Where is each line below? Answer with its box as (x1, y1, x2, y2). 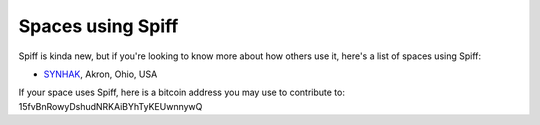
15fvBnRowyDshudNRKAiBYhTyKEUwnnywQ (18, 100, 203, 112)
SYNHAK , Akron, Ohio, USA (43, 68, 158, 80)
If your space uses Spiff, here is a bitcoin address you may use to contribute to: (18, 86, 345, 99)
